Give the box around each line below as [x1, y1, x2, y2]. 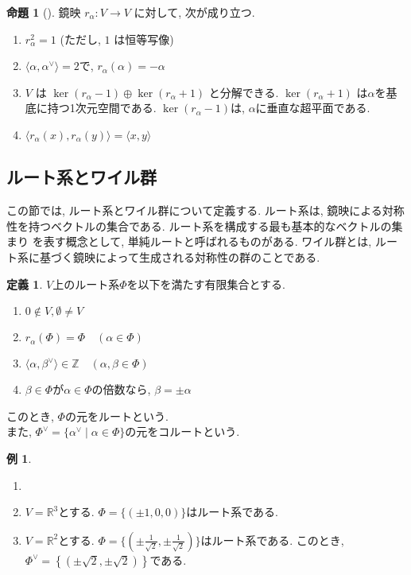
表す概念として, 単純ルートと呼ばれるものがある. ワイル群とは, [43, 233, 372, 250]
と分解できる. [208, 84, 279, 100]
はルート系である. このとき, [200, 531, 344, 548]
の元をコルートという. [125, 423, 240, 440]
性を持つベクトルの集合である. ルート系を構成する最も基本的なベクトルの [6, 217, 392, 234]
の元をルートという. [64, 407, 169, 424]
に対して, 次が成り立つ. [134, 4, 255, 20]
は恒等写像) [114, 30, 174, 47]
